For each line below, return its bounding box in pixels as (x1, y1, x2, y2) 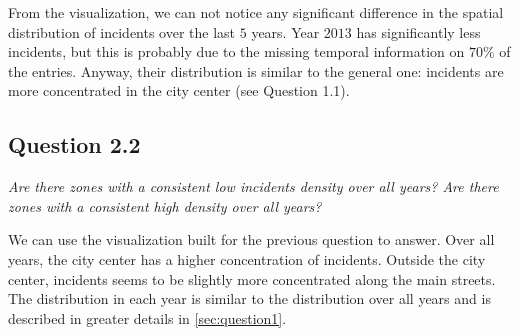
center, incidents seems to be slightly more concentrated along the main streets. (8, 268, 496, 289)
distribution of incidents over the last (8, 21, 236, 42)
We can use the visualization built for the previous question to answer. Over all (8, 229, 495, 250)
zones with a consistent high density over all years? (8, 195, 322, 216)
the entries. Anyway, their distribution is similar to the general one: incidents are (8, 60, 504, 81)
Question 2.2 (8, 129, 141, 160)
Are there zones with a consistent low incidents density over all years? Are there (8, 176, 499, 197)
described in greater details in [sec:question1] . (8, 307, 287, 328)
